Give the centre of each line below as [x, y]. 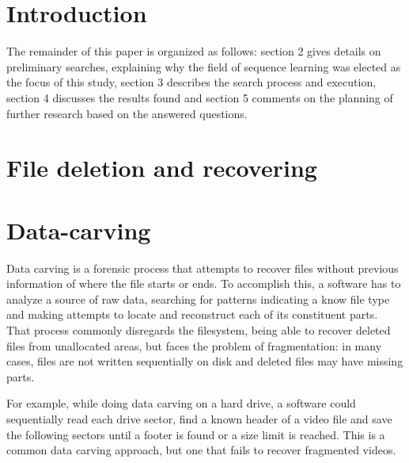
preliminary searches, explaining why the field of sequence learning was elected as [204, 66]
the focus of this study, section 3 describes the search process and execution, [191, 82]
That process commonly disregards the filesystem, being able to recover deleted [199, 329]
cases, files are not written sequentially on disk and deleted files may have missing [205, 361]
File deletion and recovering [162, 168]
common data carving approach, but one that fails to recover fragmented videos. [201, 450]
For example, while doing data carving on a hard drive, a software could [181, 403]
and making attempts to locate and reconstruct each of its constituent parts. [192, 314]
